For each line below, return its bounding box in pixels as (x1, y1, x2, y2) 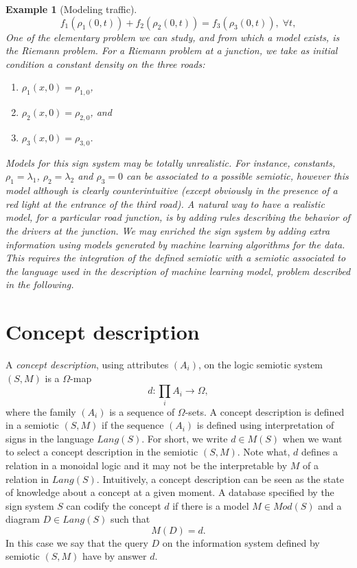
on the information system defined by (162, 535, 320, 549)
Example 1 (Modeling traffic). (5, 2, 137, 16)
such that (110, 512, 150, 526)
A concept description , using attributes (5, 357, 169, 372)
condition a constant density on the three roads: (5, 56, 205, 71)
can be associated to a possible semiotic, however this (126, 169, 349, 183)
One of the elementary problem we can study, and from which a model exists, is (5, 29, 340, 44)
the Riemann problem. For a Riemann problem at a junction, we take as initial (5, 43, 338, 58)
